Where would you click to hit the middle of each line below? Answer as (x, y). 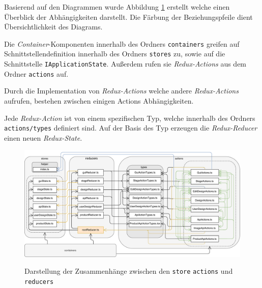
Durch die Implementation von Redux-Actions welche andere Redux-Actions (121, 91)
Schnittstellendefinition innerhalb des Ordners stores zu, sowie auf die (115, 54)
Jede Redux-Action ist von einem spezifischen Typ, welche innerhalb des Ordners (130, 118)
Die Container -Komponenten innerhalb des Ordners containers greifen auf (122, 43)
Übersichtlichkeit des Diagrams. (53, 27)
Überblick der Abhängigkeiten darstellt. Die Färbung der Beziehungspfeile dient (128, 17)
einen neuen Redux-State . (43, 137)
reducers (39, 282)
